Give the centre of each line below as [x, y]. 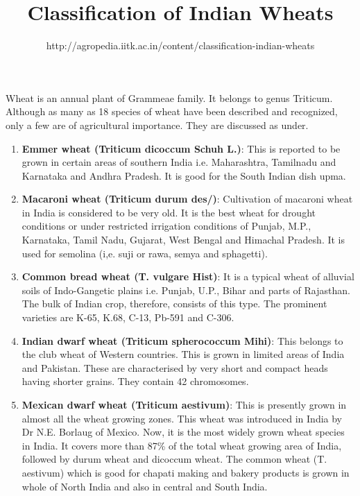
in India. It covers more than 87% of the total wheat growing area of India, [182, 445]
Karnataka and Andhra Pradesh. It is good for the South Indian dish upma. [184, 175]
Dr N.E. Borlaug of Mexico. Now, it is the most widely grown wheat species [183, 432]
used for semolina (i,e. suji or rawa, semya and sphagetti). [145, 253]
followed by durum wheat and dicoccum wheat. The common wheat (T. [174, 459]
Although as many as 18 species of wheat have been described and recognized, [172, 111]
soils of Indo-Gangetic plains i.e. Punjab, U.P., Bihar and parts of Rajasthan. [186, 290]
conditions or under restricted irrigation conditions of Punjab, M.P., [166, 226]
